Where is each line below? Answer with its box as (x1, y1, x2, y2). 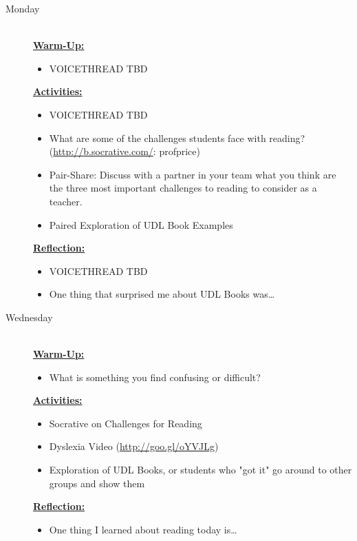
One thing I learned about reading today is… (49, 522, 237, 536)
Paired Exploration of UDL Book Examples (49, 217, 233, 232)
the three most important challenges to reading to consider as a (49, 181, 317, 195)
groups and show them (49, 476, 145, 490)
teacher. (49, 194, 83, 208)
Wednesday (6, 309, 53, 324)
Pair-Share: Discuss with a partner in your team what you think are (49, 167, 336, 181)
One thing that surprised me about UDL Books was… (49, 287, 275, 301)
